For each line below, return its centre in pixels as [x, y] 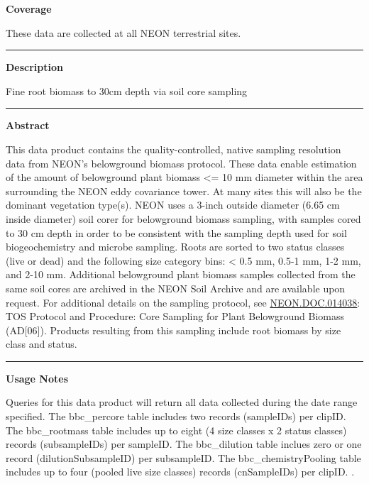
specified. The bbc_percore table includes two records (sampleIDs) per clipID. [176, 416]
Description [35, 67]
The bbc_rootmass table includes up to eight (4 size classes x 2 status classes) [176, 430]
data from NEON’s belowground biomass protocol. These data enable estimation [181, 163]
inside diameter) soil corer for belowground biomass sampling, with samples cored [183, 218]
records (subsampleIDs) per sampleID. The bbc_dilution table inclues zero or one [184, 444]
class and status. [42, 344]
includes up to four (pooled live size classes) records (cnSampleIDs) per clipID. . [180, 472]
